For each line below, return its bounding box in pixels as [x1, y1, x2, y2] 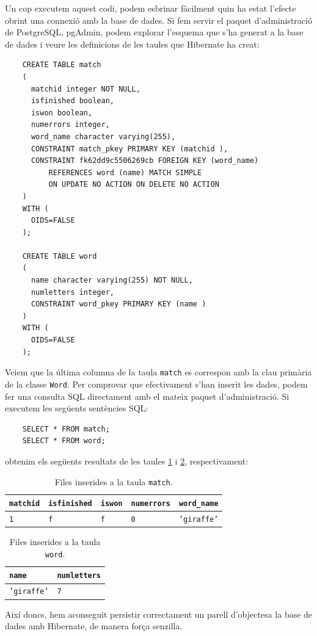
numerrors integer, [31, 120, 110, 129]
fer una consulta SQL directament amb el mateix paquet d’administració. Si [5, 389, 290, 402]
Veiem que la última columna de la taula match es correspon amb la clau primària [5, 366, 312, 378]
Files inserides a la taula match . [54, 475, 173, 488]
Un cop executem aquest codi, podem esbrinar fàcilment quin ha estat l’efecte [5, 2, 296, 14]
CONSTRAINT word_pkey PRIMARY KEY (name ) [31, 300, 206, 309]
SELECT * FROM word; [22, 436, 106, 446]
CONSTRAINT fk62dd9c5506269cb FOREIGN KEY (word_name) [31, 156, 259, 165]
